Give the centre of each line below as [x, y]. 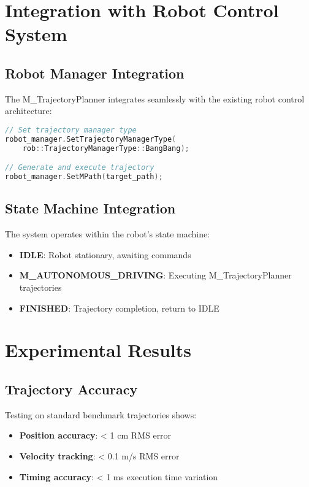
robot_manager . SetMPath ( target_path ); [84, 177]
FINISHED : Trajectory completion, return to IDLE [119, 308]
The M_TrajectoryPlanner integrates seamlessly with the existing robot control [155, 98]
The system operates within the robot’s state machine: [108, 234]
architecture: [29, 111]
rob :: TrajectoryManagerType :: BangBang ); [106, 148]
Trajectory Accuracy [71, 389]
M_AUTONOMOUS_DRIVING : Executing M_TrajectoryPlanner [155, 275]
